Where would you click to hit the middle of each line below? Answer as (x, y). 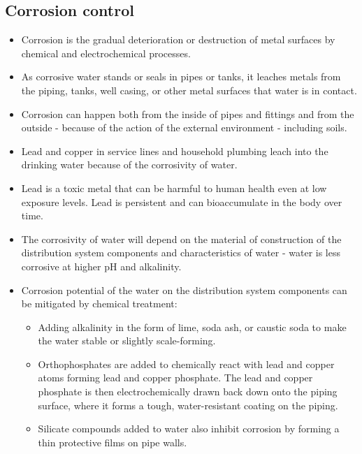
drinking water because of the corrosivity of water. (129, 164)
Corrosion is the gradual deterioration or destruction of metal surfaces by (178, 39)
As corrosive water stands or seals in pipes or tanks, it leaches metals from (181, 76)
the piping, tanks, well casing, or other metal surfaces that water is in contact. (189, 90)
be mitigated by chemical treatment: (99, 303)
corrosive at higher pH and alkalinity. (101, 266)
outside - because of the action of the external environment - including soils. (184, 127)
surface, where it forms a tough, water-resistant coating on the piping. (188, 405)
